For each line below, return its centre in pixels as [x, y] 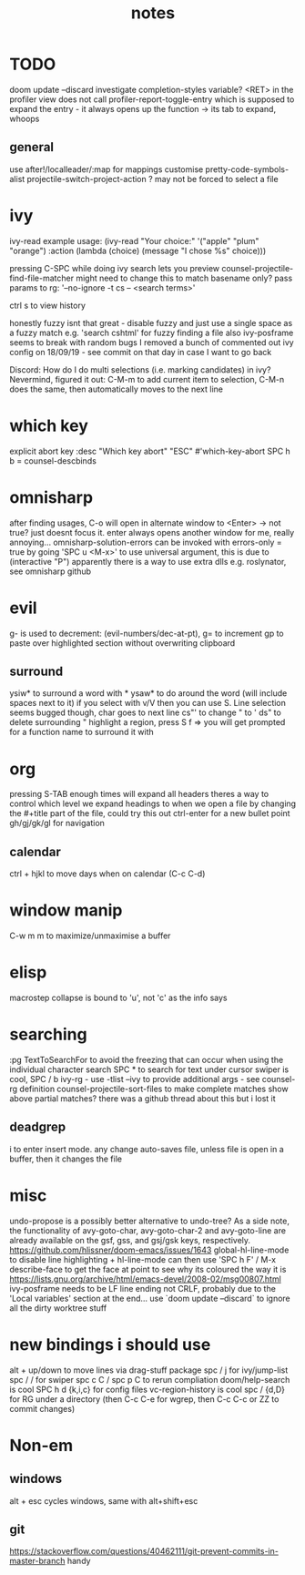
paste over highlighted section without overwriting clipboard [122, 643]
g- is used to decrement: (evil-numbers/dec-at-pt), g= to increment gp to [147, 633]
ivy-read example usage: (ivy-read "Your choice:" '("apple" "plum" [134, 240]
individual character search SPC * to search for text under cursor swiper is [149, 1069]
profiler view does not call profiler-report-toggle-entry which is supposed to [152, 99]
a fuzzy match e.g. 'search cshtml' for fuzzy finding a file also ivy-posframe [152, 332]
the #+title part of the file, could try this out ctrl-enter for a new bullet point [150, 813]
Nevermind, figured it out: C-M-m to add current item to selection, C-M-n [147, 379]
